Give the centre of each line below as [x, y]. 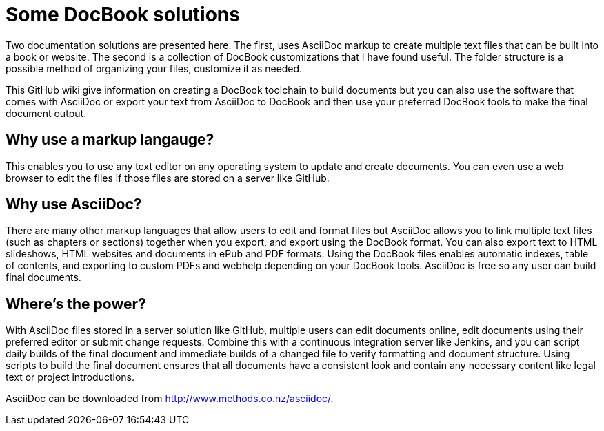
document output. [46, 113]
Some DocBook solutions [123, 14]
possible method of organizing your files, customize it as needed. [154, 68]
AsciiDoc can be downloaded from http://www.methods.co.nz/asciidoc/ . [170, 399]
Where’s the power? [76, 304]
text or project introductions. [70, 377]
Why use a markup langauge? [110, 140]
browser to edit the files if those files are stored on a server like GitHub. [168, 178]
